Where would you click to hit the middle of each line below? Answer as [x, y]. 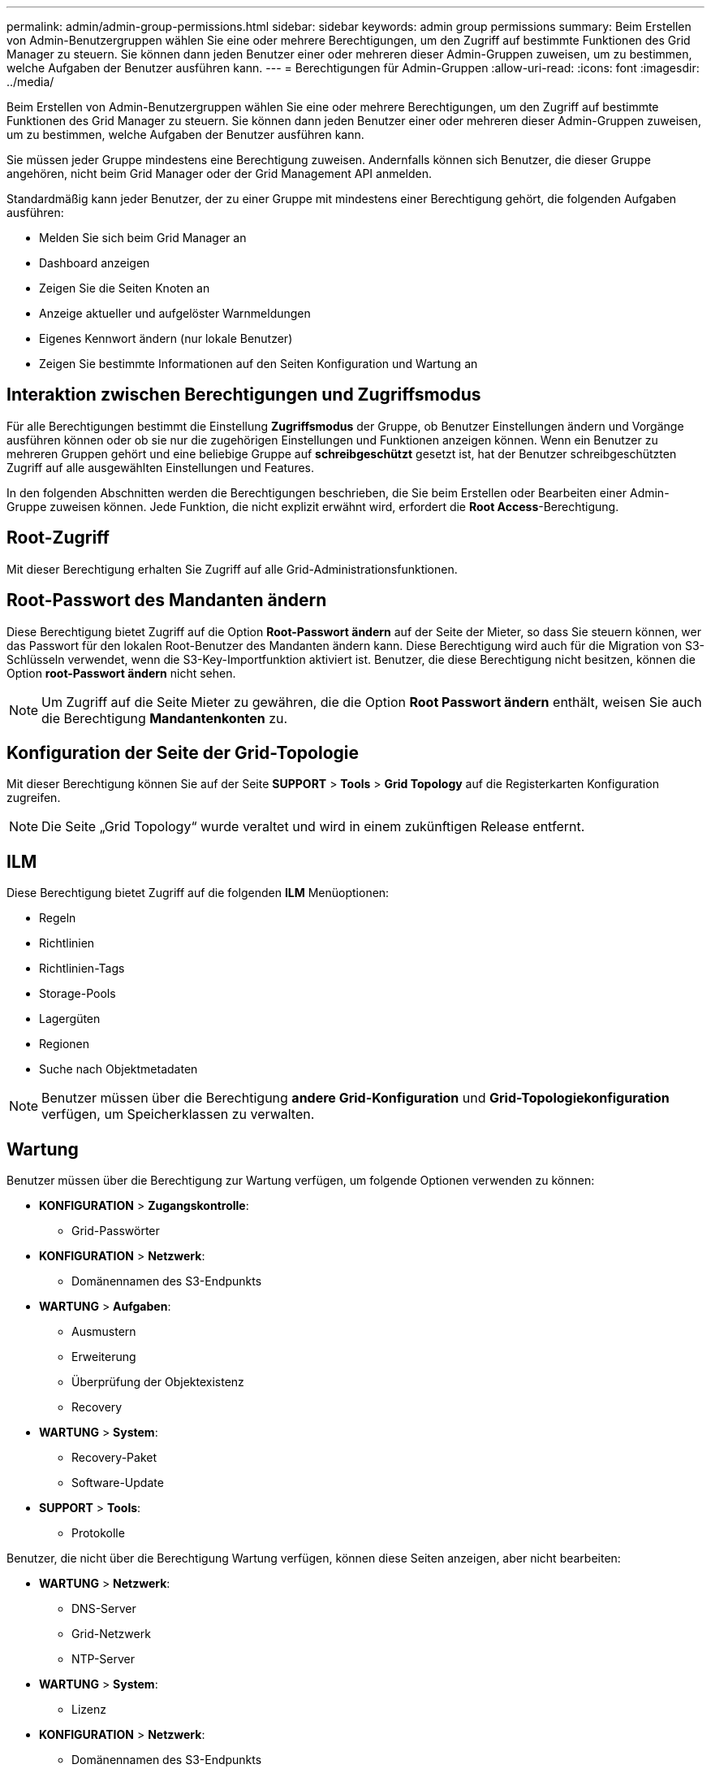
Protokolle [98, 1533]
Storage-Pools [78, 994]
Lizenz [89, 1710]
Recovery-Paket [114, 1458]
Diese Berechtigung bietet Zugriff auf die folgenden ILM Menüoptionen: [198, 893]
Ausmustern [104, 1332]
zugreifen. [34, 798]
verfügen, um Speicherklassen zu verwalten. [178, 1114]
